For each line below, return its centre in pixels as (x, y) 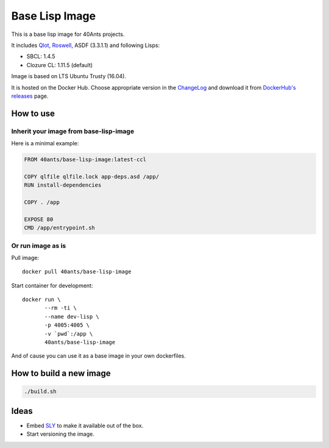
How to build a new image (61, 373)
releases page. (30, 96)
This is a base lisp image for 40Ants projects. (68, 34)
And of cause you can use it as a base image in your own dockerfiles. (98, 356)
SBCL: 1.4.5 (41, 56)
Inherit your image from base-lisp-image (73, 131)
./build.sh (40, 392)
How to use (33, 113)
